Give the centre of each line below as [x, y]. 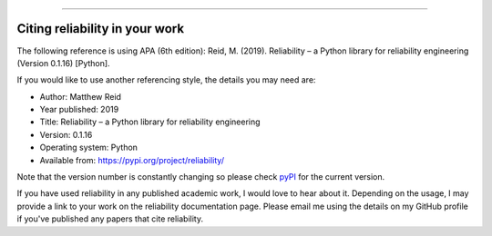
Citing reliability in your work [101, 29]
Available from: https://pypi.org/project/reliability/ [132, 160]
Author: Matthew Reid [81, 96]
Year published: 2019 [79, 110]
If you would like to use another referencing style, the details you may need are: [166, 80]
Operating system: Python [89, 147]
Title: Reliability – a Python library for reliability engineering [150, 122]
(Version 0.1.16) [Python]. [63, 63]
